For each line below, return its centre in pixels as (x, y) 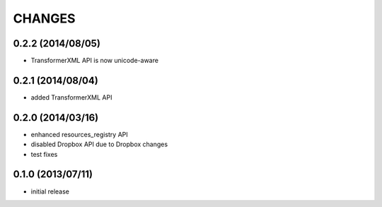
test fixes (44, 154)
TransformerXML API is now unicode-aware (95, 61)
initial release (50, 191)
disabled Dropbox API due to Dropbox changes (99, 144)
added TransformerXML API (71, 97)
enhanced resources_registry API (80, 134)
